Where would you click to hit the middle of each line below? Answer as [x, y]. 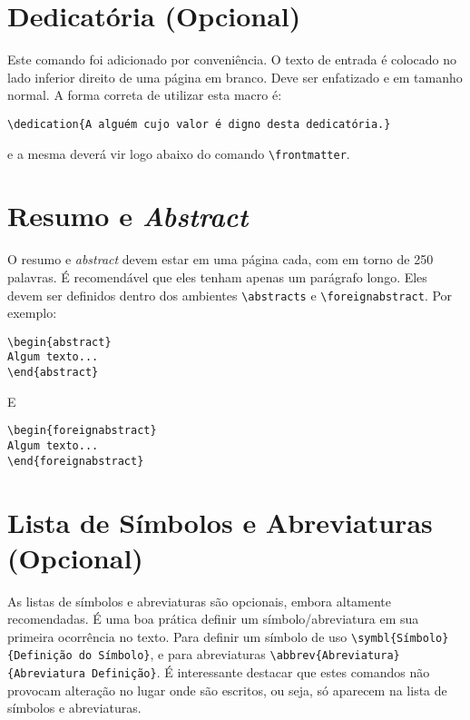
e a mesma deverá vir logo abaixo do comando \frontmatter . [179, 153]
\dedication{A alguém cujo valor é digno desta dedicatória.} [199, 124]
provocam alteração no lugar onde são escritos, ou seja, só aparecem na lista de [227, 690]
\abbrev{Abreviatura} [335, 656]
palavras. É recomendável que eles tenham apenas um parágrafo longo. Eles [217, 276]
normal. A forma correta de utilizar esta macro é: [145, 95]
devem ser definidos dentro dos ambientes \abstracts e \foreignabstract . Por [230, 295]
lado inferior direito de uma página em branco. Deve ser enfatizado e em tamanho [235, 77]
